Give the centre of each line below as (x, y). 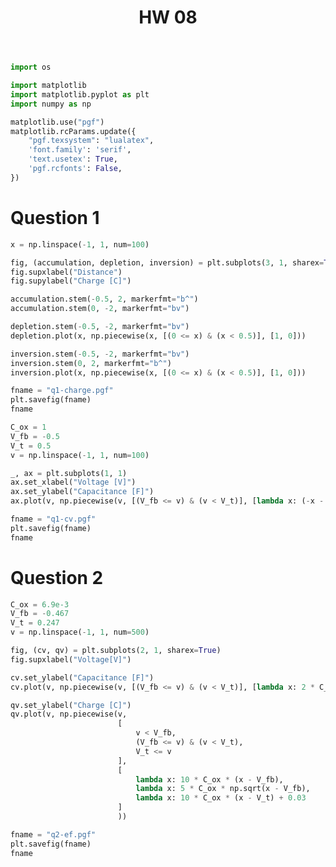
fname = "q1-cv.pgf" (53, 519)
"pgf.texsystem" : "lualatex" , (91, 141)
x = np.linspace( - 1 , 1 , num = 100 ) (80, 244)
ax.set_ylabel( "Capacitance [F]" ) (82, 492)
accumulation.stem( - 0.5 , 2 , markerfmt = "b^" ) (104, 299)
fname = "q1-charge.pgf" (62, 391)
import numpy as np (51, 104)
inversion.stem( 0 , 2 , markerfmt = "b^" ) (91, 363)
